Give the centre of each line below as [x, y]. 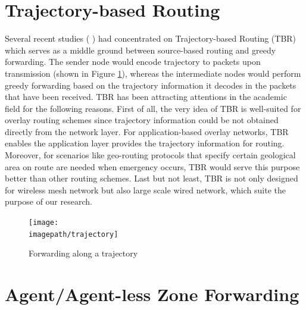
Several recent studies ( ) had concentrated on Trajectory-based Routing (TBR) [151, 38]
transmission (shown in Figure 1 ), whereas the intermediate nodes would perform [153, 73]
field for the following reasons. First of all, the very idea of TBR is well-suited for [153, 108]
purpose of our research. [49, 201]
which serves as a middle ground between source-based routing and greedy [140, 50]
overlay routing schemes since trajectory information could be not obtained [142, 120]
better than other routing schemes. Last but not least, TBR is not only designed [152, 178]
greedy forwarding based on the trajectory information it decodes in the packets [151, 85]
